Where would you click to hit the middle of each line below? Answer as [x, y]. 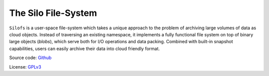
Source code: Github [30, 58]
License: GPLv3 [25, 67]
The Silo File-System [53, 13]
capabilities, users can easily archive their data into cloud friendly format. [85, 48]
